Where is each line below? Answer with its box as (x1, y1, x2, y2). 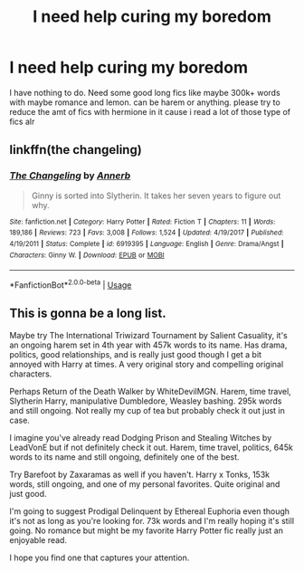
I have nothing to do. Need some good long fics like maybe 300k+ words (9, 87, 280, 98)
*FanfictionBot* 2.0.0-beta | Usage (9, 278, 132, 291)
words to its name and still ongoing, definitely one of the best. (9, 451, 240, 462)
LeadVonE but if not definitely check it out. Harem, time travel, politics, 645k (9, 442, 294, 453)
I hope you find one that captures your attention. (9, 552, 190, 563)
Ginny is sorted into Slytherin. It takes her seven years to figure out (31, 190, 281, 201)
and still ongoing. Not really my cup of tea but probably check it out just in (9, 405, 285, 415)
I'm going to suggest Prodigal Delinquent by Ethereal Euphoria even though (9, 505, 290, 517)
